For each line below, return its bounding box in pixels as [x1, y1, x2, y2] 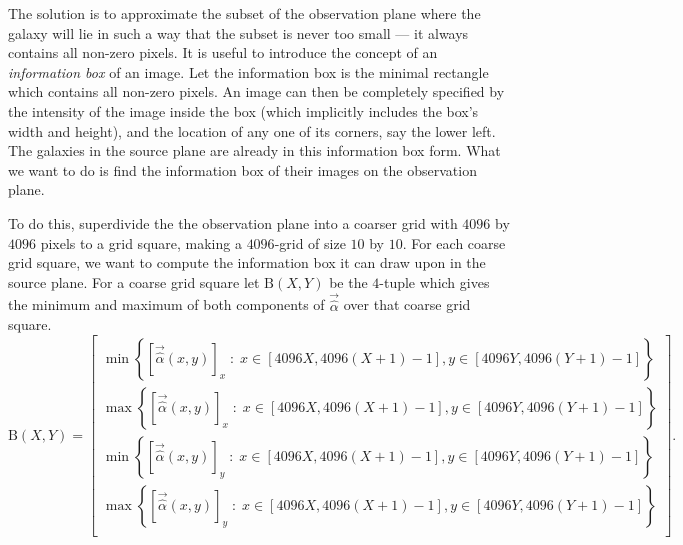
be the [329, 271, 368, 292]
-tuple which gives [379, 271, 490, 292]
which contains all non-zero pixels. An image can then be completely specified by [8, 81, 505, 102]
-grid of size [274, 232, 346, 253]
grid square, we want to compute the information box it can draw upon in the [8, 252, 486, 273]
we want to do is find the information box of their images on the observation [8, 159, 477, 180]
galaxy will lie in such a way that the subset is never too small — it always [8, 22, 469, 43]
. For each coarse [402, 232, 506, 253]
